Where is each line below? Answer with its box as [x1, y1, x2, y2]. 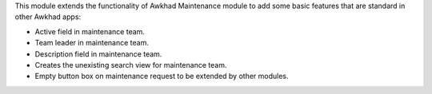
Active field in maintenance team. [34, 26, 146, 36]
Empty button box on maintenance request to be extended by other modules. [34, 72, 289, 81]
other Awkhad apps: [14, 12, 82, 22]
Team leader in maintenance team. [34, 38, 150, 48]
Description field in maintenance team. [34, 49, 162, 59]
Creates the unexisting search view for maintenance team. [34, 60, 227, 69]
